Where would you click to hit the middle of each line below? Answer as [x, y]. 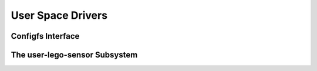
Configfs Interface [45, 36]
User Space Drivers [59, 15]
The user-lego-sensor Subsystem [74, 55]
